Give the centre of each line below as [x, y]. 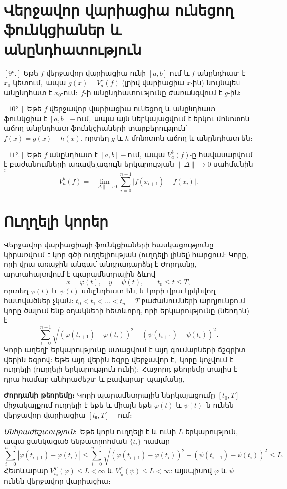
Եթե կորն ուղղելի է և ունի [128, 431]
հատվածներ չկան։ [39, 301]
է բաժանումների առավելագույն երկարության [89, 164]
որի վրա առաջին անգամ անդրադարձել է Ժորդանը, [100, 264]
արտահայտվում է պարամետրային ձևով [80, 273]
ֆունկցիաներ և [63, 29]
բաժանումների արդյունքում [193, 301]
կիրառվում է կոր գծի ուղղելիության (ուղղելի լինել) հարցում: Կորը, [126, 254]
